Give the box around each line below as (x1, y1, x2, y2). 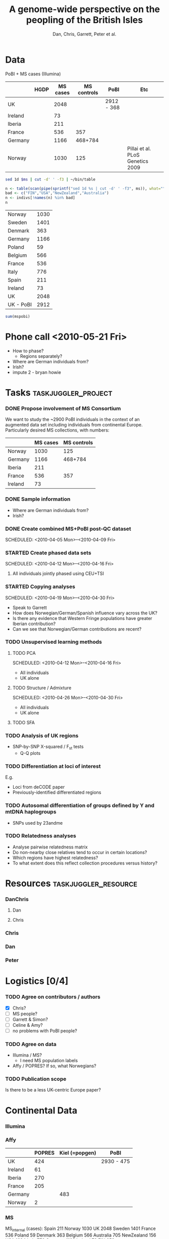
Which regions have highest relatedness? (12, 854, 98, 861)
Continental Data (5, 1105, 77, 1116)
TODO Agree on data (5, 1040, 57, 1047)
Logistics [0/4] (5, 975, 69, 987)
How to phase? (12, 348, 44, 354)
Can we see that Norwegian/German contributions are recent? (12, 626, 142, 632)
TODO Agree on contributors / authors (5, 993, 101, 1000)
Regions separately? (20, 353, 62, 359)
